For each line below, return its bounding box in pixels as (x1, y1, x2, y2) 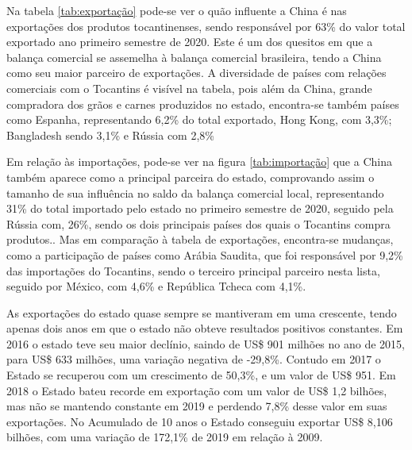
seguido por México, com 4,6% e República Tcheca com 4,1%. (6, 278, 306, 294)
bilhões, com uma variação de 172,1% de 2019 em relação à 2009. (6, 429, 323, 445)
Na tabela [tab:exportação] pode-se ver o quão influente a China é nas (6, 2, 347, 18)
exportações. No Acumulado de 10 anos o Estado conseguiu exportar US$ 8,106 (6, 413, 393, 429)
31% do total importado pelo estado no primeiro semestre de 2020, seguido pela (6, 200, 394, 217)
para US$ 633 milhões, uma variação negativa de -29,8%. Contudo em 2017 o (6, 351, 381, 367)
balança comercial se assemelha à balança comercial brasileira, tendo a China (6, 48, 382, 65)
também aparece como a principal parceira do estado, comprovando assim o (6, 168, 375, 185)
